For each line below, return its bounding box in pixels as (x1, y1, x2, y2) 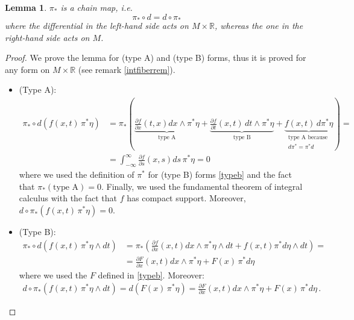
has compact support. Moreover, (127, 192, 246, 204)
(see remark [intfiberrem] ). (78, 63, 175, 75)
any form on (5, 63, 50, 75)
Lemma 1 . (5, 1, 47, 13)
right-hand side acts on (5, 31, 90, 43)
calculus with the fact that (19, 192, 118, 204)
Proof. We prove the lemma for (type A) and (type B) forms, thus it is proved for (5, 51, 306, 64)
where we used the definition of (19, 168, 134, 181)
